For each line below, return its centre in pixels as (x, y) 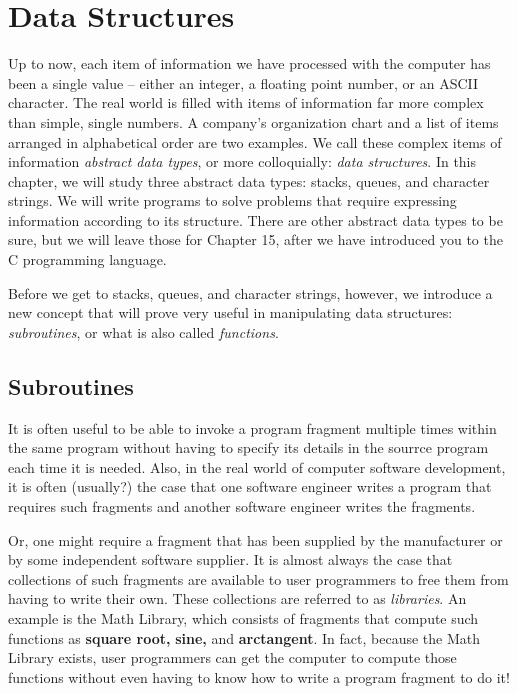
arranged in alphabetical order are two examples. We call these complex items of (255, 141)
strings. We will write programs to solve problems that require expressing (232, 200)
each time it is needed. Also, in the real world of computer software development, (257, 466)
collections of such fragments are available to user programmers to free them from (258, 578)
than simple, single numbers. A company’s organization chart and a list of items (253, 121)
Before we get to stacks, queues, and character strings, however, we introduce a (250, 292)
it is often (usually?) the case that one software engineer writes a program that (250, 486)
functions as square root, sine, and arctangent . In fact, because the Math (244, 637)
